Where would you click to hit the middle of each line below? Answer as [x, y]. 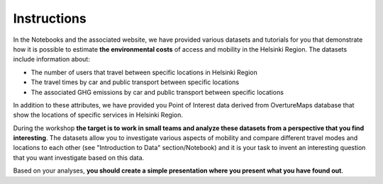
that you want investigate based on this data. [79, 157]
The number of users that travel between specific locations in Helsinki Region [144, 72]
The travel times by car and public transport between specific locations [135, 82]
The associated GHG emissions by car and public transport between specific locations [157, 92]
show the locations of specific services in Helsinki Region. [98, 115]
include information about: [51, 59]
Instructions [50, 18]
